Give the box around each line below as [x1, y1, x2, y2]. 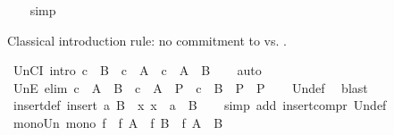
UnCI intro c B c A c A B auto [13, 61, 262, 80]
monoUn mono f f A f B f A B [13, 113, 223, 131]
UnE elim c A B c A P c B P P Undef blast [13, 78, 368, 97]
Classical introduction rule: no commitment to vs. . [7, 30, 287, 49]
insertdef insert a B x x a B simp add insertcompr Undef [13, 96, 387, 114]
